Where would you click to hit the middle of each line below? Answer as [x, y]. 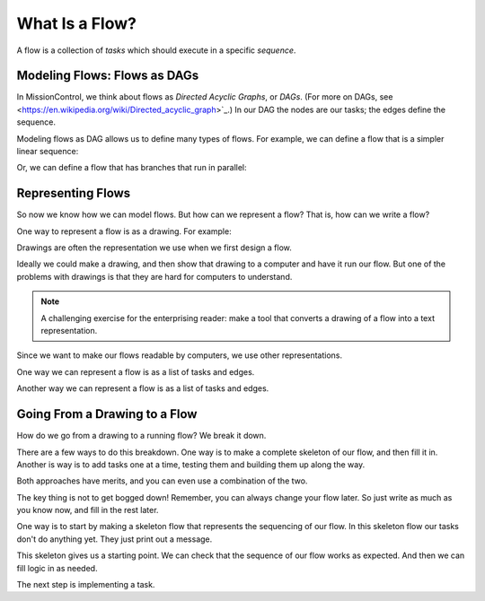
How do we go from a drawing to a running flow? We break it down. [141, 436]
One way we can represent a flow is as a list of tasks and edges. [136, 371]
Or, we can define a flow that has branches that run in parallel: [132, 168]
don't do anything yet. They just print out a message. [115, 539]
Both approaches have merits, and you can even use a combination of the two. [162, 481]
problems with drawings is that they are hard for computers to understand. [154, 276]
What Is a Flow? [76, 23]
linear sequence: [48, 152]
